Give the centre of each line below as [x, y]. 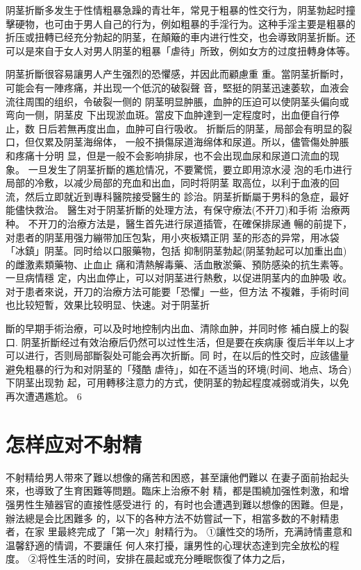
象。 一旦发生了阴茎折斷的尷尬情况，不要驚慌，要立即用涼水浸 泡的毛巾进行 [179, 169]
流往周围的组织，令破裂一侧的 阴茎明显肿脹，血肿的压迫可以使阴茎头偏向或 [177, 101]
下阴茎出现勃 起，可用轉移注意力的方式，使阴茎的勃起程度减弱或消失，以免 [177, 382]
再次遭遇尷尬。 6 [44, 396]
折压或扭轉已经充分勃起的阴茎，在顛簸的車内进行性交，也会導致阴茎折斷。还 [180, 37]
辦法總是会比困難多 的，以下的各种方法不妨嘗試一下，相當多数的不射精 [168, 518]
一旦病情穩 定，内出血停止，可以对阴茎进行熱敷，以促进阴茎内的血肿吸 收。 [179, 278]
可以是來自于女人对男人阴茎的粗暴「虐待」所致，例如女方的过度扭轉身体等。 [180, 50]
